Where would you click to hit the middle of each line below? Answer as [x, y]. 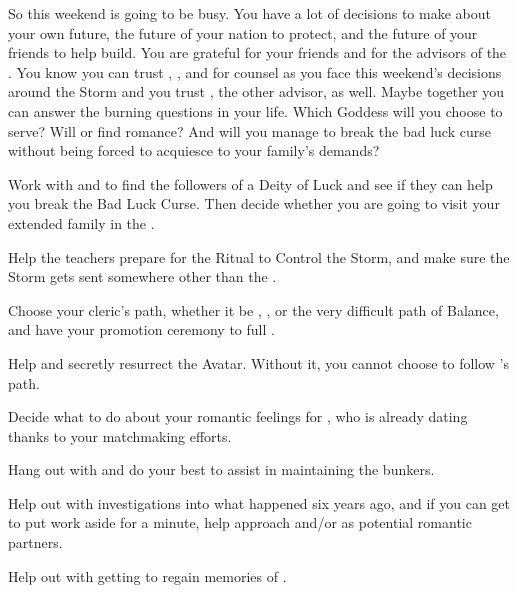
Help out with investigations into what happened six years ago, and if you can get [259, 502]
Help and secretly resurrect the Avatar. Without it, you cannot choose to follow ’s [258, 362]
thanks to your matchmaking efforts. [120, 435]
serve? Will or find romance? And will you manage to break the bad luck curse [249, 130]
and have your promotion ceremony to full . [141, 329]
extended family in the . [81, 222]
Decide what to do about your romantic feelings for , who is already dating [238, 416]
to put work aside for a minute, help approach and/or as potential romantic [240, 522]
